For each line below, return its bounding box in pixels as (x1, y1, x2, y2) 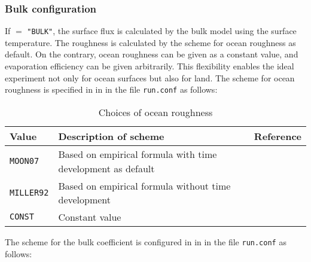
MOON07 (10, 156, 39, 166)
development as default (58, 161, 155, 175)
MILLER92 (10, 187, 49, 197)
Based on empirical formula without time (58, 178, 231, 193)
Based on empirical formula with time (58, 147, 217, 161)
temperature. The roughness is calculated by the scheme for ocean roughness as (5, 36, 296, 48)
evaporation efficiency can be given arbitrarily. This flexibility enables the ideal (5, 60, 294, 72)
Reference (254, 129, 301, 143)
